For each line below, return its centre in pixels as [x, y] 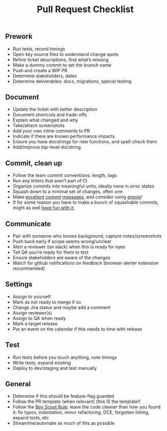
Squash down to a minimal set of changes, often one [68, 192]
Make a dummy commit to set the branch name [62, 65]
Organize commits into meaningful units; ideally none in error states [83, 186]
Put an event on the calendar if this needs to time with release [77, 329]
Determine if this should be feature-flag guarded [63, 396]
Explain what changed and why [45, 120]
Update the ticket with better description [55, 109]
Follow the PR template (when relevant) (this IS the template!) [77, 402]
